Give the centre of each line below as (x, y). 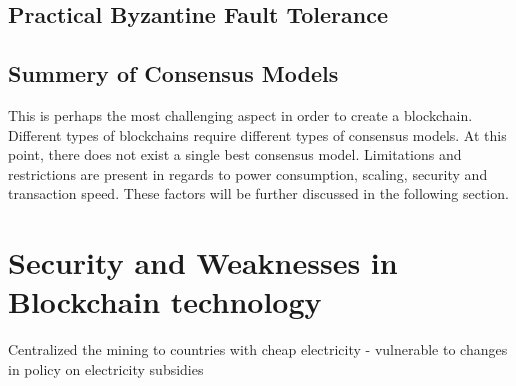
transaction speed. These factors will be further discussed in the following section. (258, 193)
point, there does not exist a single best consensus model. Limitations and (235, 154)
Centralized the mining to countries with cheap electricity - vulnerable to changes (258, 349)
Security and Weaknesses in (203, 262)
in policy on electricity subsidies (106, 368)
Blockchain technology (165, 301)
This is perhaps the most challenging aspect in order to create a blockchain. (240, 114)
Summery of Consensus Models (173, 73)
